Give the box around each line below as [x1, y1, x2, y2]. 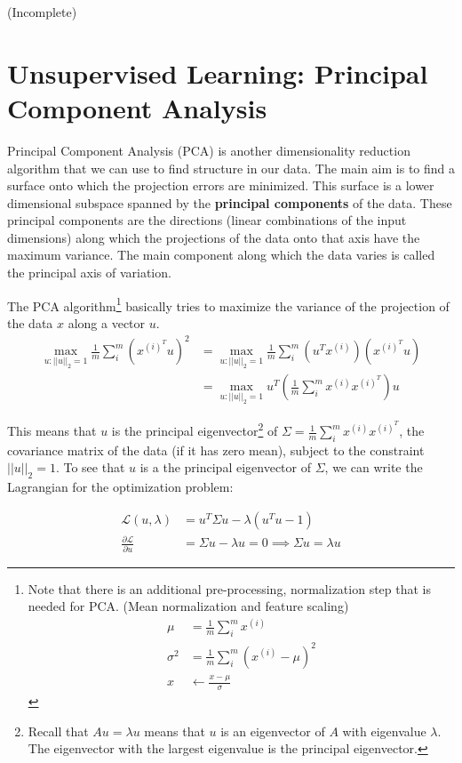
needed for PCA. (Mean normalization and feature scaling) [28, 597, 349, 615]
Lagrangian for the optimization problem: [7, 478, 234, 496]
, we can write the [324, 458, 423, 477]
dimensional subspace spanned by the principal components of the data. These [7, 193, 452, 212]
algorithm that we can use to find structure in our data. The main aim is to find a [7, 158, 455, 177]
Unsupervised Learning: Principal [7, 54, 428, 91]
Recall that [28, 721, 89, 740]
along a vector [68, 313, 146, 332]
